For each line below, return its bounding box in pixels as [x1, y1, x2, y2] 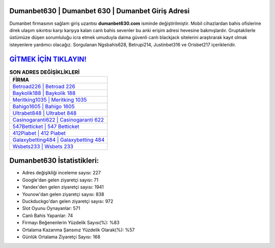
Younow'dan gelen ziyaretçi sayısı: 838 [22, 191, 104, 197]
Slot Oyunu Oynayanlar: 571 [22, 205, 80, 211]
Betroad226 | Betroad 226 [12, 83, 76, 90]
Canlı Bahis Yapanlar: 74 [22, 212, 73, 219]
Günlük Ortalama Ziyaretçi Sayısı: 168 [22, 234, 100, 240]
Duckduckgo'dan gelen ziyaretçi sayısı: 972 [22, 198, 114, 204]
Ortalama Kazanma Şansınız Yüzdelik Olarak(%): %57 [22, 227, 135, 233]
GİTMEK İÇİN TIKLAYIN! [9, 55, 87, 64]
